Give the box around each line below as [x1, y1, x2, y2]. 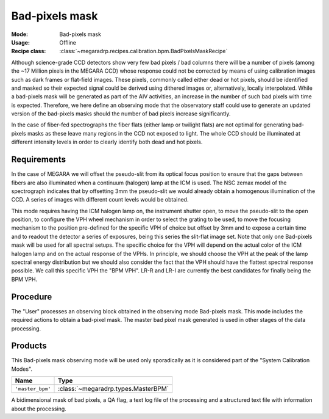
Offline [59, 38, 76, 46]
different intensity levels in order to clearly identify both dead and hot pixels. [11, 138, 203, 146]
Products [11, 341, 47, 351]
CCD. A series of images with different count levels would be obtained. [11, 196, 189, 203]
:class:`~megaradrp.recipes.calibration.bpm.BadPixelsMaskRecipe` [59, 48, 228, 55]
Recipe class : [11, 48, 46, 55]
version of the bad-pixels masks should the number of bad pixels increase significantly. [11, 110, 231, 117]
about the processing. [11, 405, 66, 412]
